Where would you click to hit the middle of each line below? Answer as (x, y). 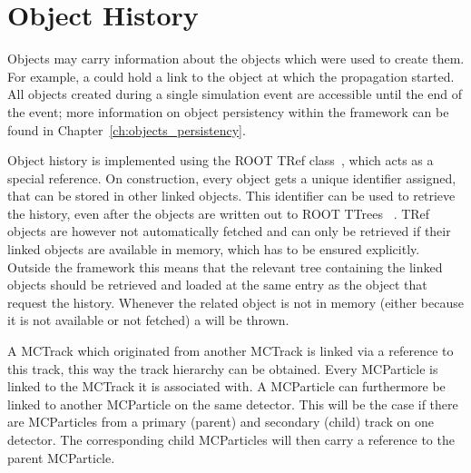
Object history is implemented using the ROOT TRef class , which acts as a (221, 160)
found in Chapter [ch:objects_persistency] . (127, 129)
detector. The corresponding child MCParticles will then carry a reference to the (231, 439)
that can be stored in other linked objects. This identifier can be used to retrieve (231, 196)
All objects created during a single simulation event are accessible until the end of (235, 94)
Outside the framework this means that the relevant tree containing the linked (225, 266)
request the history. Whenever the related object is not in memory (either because (235, 302)
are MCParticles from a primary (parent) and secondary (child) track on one (221, 422)
